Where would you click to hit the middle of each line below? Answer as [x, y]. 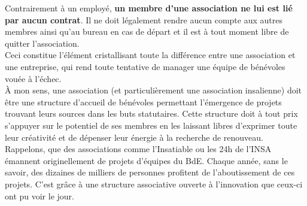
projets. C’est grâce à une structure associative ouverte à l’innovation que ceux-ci [154, 184]
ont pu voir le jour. [39, 196]
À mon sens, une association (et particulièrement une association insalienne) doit [153, 90]
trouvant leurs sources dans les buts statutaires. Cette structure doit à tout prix [151, 113]
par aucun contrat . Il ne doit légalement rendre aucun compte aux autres [144, 19]
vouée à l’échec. [33, 78]
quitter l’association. [42, 43]
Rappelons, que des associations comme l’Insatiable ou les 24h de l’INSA [138, 149]
